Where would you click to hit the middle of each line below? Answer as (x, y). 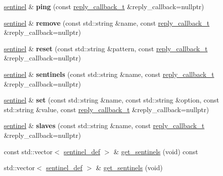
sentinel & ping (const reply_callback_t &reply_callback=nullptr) (104, 6)
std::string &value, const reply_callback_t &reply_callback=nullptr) (106, 109)
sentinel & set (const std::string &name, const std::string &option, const (111, 100)
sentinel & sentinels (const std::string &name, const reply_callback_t (109, 74)
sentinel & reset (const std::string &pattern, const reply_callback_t (106, 48)
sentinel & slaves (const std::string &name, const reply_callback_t (104, 125)
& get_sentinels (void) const (156, 151)
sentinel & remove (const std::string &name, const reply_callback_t (107, 22)
